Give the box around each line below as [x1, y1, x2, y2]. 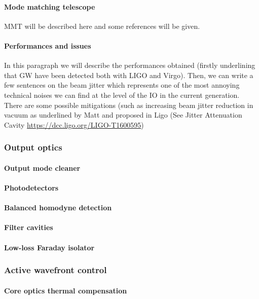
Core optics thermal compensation [4, 285, 127, 295]
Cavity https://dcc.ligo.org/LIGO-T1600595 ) [4, 119, 144, 130]
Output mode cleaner [4, 162, 81, 173]
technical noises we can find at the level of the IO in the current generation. [4, 89, 240, 100]
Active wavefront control [4, 264, 107, 276]
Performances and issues [4, 40, 91, 51]
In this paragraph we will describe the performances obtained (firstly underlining [4, 60, 255, 70]
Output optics [4, 141, 62, 154]
